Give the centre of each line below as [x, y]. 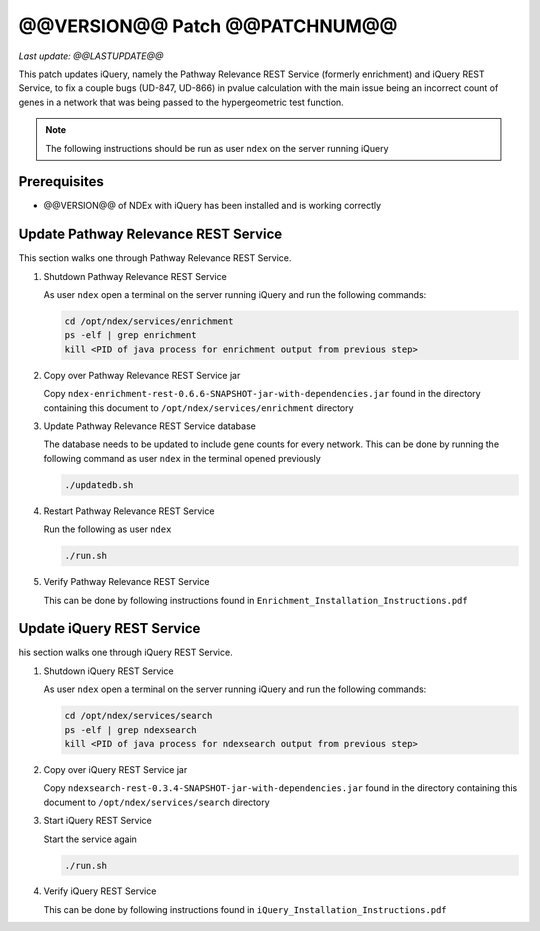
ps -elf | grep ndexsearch [130, 729]
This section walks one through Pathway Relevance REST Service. [155, 258]
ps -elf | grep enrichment [130, 335]
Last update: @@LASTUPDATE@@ [91, 56]
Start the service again [90, 839]
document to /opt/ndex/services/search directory [156, 802]
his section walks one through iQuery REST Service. [126, 652]
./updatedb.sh [99, 484]
